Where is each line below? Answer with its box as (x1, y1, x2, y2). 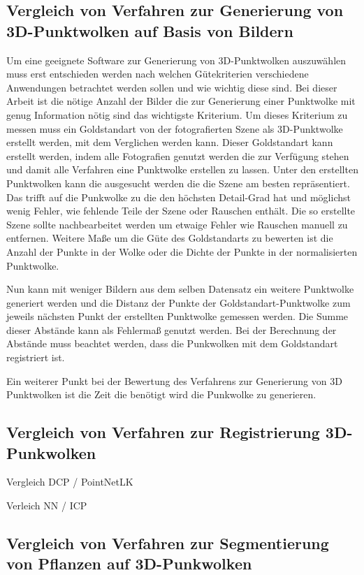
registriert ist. (6, 350, 65, 365)
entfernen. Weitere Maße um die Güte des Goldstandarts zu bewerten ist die (6, 231, 333, 245)
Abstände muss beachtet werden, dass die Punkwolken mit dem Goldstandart (6, 336, 338, 351)
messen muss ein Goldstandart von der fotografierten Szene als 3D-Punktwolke (6, 121, 343, 136)
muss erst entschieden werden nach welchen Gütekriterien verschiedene (6, 66, 309, 81)
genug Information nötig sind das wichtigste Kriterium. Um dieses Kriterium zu (6, 107, 348, 122)
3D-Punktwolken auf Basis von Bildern (6, 20, 293, 41)
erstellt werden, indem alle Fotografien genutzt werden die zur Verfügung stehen (6, 148, 349, 163)
